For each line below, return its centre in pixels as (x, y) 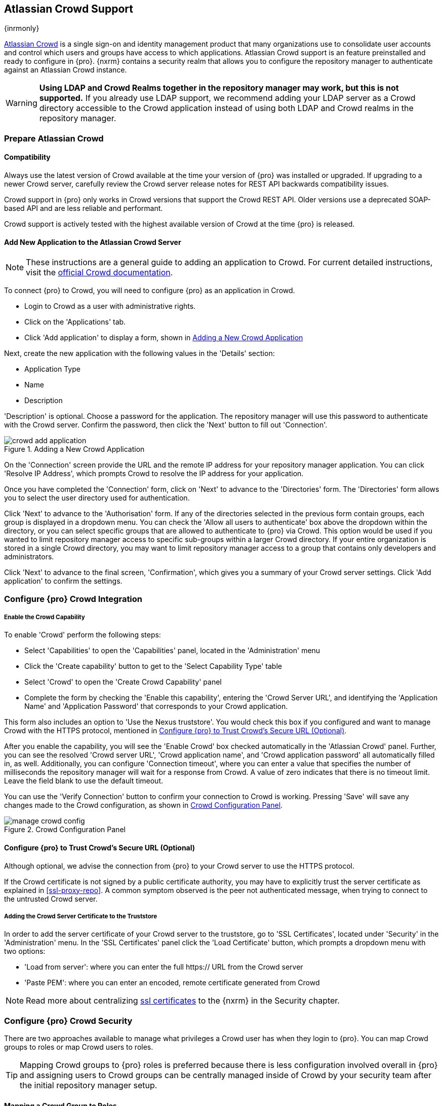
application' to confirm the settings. (63, 581)
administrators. (29, 557)
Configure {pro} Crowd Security (68, 1021)
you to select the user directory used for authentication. (97, 498)
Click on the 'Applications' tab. (75, 322)
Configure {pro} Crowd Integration (73, 599)
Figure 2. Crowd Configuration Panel (65, 830)
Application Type (52, 369)
